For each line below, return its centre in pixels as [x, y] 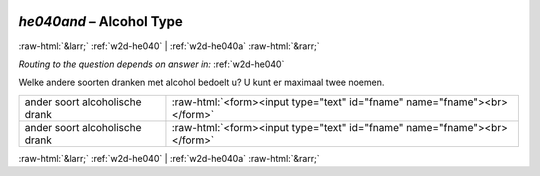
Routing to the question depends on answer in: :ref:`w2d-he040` [151, 64]
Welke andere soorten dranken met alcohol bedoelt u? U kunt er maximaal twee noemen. [201, 82]
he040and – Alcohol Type [101, 21]
